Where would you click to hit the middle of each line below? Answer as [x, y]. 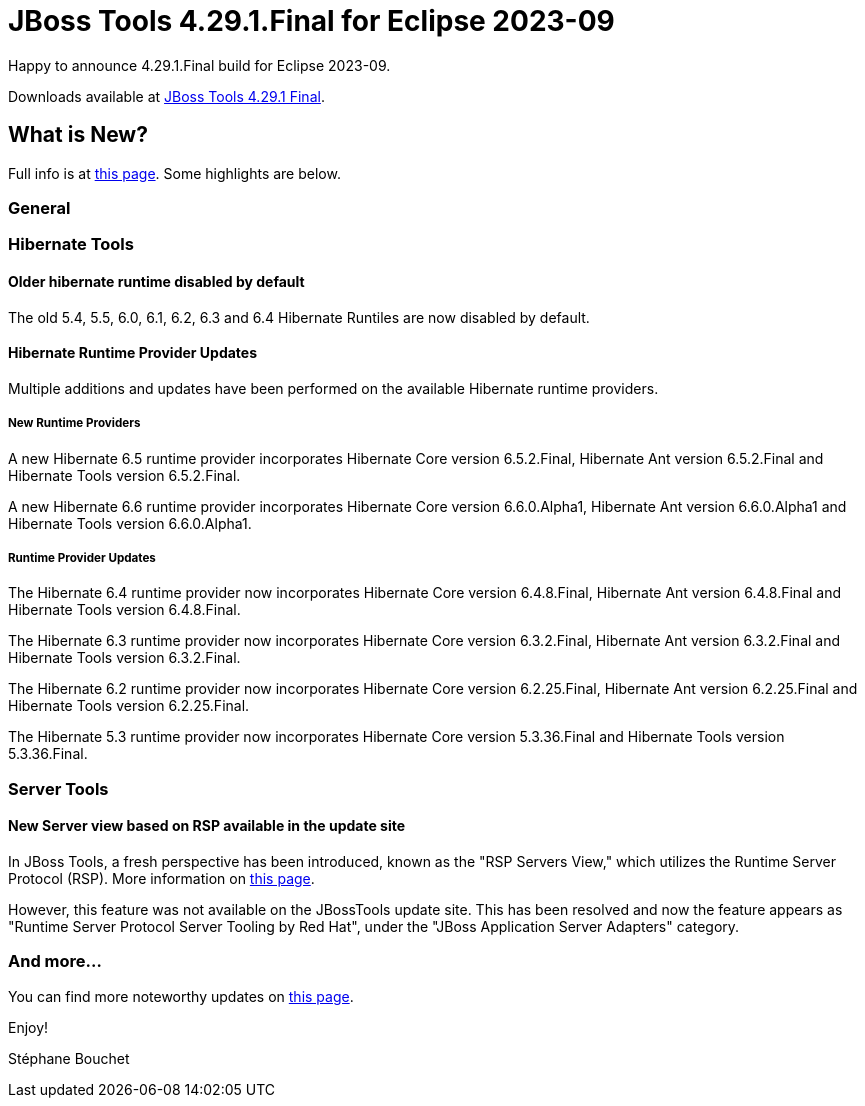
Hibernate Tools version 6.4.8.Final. [124, 610]
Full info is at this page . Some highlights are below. [174, 173]
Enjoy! [28, 1027]
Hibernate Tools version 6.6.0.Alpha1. [130, 523]
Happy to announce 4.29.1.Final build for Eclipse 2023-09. [199, 65]
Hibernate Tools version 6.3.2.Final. [124, 658]
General [39, 207]
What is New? [78, 135]
